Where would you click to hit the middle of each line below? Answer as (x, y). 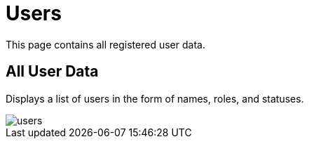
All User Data (52, 72)
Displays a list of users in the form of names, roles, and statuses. (155, 98)
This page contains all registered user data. (105, 44)
